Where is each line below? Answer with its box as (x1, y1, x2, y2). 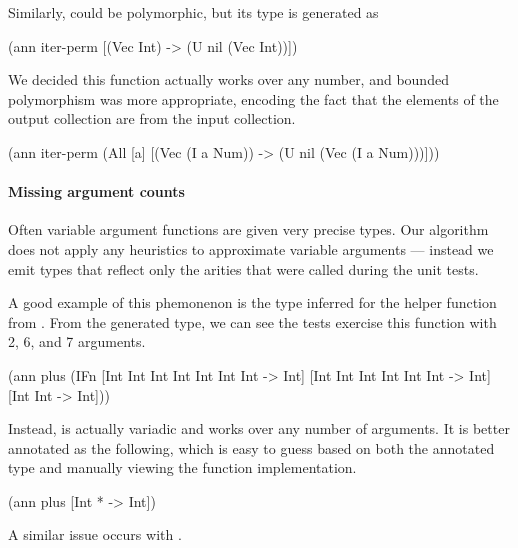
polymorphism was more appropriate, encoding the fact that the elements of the (8, 88, 499, 109)
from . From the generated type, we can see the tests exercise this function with (8, 311, 497, 332)
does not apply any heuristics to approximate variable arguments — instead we (8, 238, 494, 259)
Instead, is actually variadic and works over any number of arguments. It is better (8, 418, 510, 439)
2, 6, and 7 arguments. (8, 331, 146, 352)
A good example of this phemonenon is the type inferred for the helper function (8, 292, 497, 313)
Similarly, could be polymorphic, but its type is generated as (8, 2, 379, 22)
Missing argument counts (8, 181, 185, 202)
